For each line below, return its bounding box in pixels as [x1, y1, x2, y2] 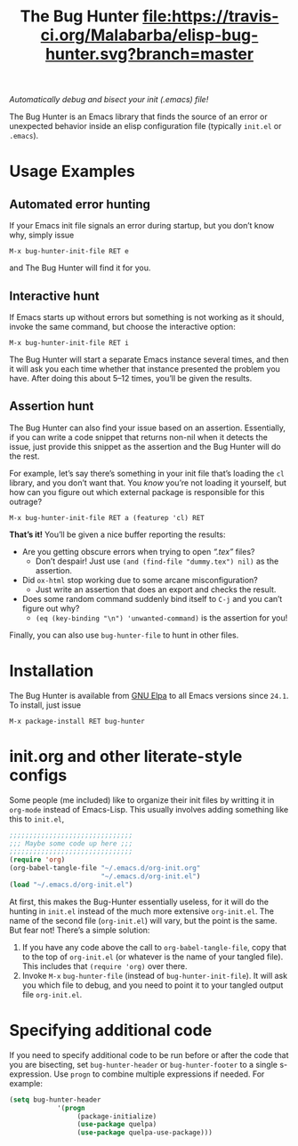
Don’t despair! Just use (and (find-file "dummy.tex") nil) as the [35, 556, 279, 566]
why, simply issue [9, 229, 75, 241]
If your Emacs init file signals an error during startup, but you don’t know [9, 220, 275, 231]
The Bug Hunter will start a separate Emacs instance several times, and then [9, 354, 289, 365]
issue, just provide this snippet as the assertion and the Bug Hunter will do [9, 441, 282, 452]
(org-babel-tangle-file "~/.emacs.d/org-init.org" [9, 864, 201, 873]
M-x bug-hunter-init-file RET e [9, 247, 129, 256]
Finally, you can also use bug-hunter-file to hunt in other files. [9, 629, 239, 640]
